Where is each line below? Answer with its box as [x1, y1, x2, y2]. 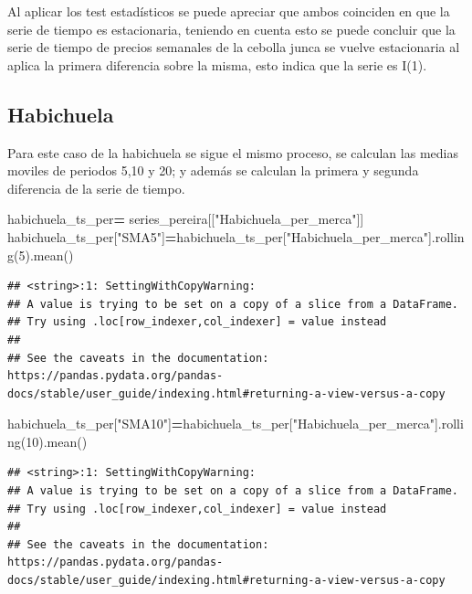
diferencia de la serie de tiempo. [7, 178, 185, 197]
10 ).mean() [26, 431, 88, 451]
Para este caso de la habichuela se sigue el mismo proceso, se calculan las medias [7, 143, 458, 162]
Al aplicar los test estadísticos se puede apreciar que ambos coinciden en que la [7, 2, 450, 20]
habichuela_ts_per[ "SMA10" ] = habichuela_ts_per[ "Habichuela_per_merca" [7, 414, 435, 433]
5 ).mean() [18, 245, 74, 264]
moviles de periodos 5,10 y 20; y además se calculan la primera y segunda [7, 161, 419, 180]
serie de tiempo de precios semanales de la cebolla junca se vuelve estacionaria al [7, 37, 460, 57]
